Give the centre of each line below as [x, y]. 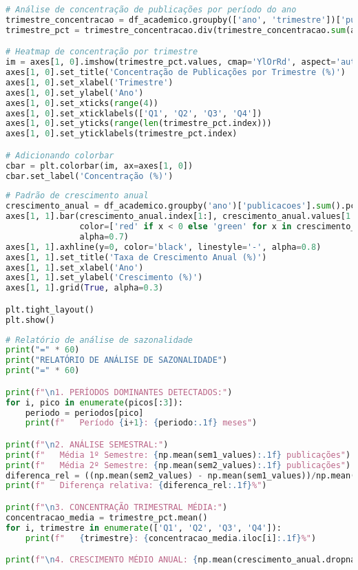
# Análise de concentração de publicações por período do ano [151, 10]
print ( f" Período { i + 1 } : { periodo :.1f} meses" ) [141, 423]
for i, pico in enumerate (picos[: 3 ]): [94, 402]
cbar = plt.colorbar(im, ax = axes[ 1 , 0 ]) [99, 166]
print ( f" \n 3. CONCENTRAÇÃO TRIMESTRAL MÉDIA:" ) [117, 507]
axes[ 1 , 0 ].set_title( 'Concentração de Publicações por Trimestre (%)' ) [176, 73]
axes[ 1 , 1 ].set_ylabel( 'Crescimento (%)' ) [104, 278]
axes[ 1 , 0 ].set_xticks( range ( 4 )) [82, 103]
